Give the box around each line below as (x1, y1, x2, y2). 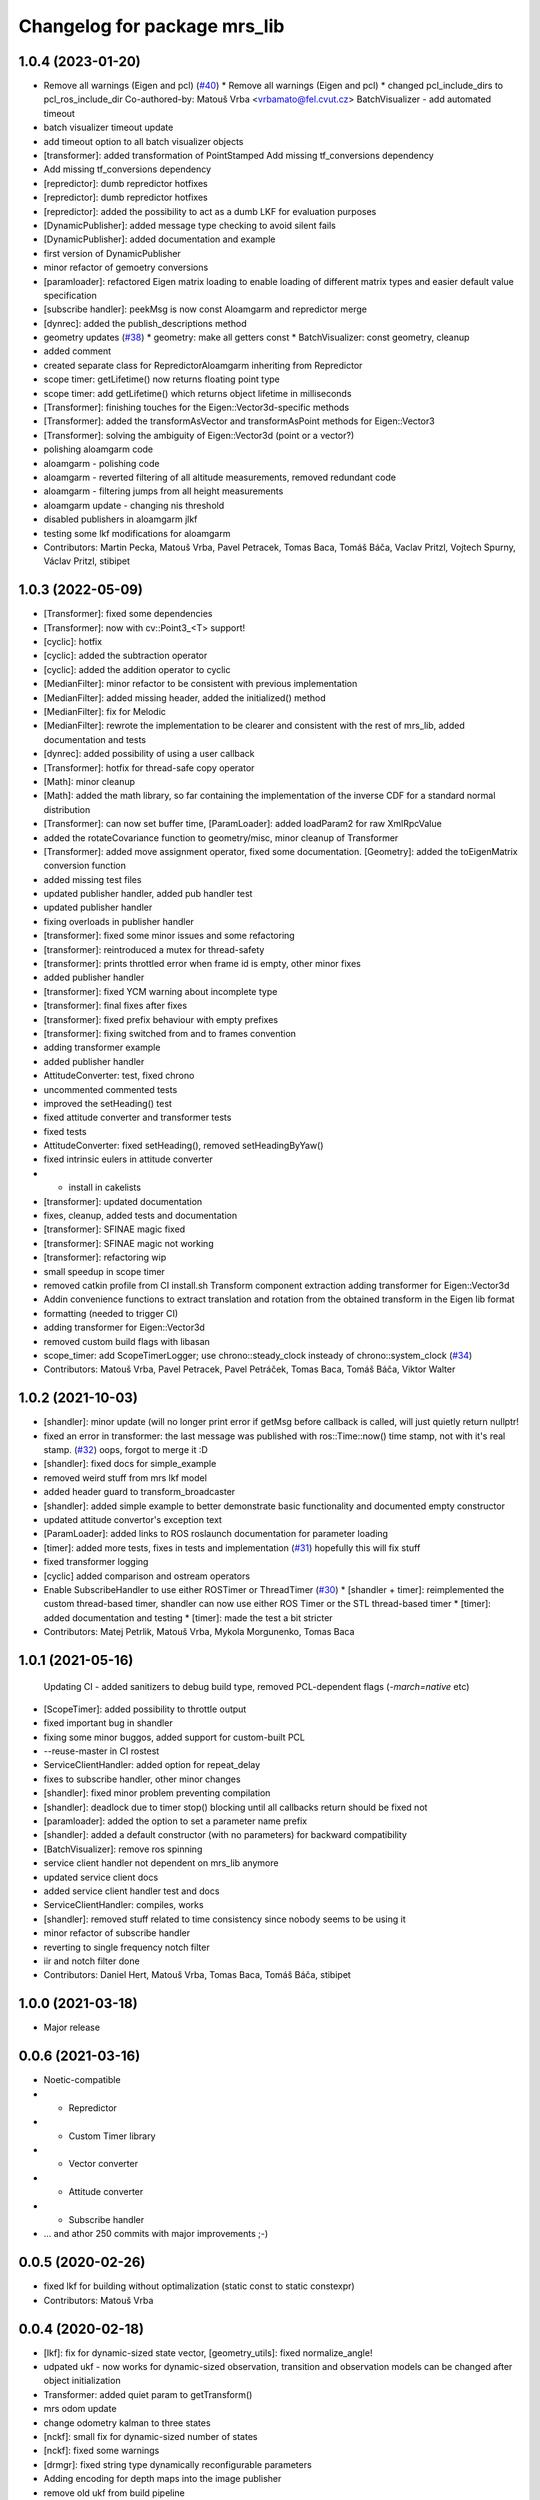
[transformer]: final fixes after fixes (43, 1000, 188, 1012)
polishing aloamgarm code (43, 443, 154, 455)
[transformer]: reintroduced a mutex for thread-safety (43, 943, 265, 955)
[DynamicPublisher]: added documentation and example (43, 233, 276, 245)
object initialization (43, 2375, 121, 2387)
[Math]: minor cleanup (43, 775, 135, 787)
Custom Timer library (68, 2130, 156, 2142)
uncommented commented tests (43, 1083, 178, 1095)
